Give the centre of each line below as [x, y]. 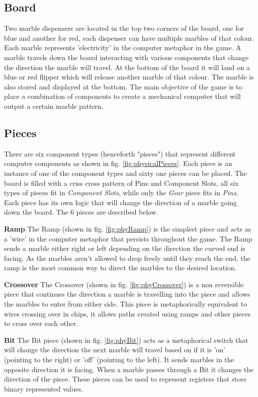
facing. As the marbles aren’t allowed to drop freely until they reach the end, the [127, 258]
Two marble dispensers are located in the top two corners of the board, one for [124, 28]
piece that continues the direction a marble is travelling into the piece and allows [127, 294]
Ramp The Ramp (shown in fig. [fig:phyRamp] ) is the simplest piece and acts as [128, 228]
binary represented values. [44, 388]
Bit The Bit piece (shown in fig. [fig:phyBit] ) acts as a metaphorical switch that [126, 340]
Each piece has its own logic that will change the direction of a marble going [121, 202]
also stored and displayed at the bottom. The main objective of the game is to [123, 86]
